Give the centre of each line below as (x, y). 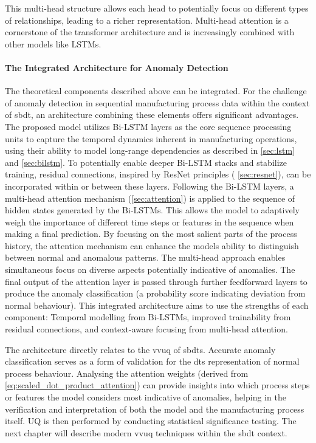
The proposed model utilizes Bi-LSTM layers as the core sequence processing (148, 126)
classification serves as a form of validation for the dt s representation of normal (152, 361)
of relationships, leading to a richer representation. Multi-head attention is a (147, 20)
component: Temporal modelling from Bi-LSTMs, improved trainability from (148, 317)
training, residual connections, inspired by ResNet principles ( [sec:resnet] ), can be (158, 174)
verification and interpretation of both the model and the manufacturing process (155, 409)
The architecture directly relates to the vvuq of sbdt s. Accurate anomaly (140, 349)
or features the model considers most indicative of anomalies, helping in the (146, 397)
